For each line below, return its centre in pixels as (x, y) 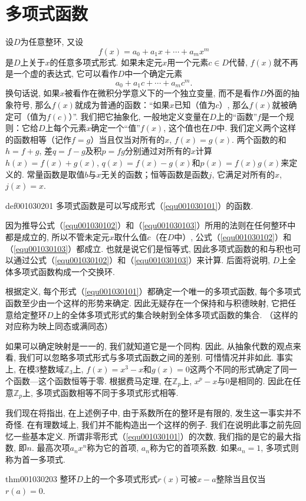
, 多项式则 (280, 448)
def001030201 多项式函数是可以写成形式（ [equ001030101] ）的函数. (129, 205)
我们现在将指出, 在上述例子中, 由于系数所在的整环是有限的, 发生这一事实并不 (153, 413)
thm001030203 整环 (41, 479)
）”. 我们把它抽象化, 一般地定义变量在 (139, 116)
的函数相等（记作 (38, 139)
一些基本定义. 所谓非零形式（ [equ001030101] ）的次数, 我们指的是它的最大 (153, 436)
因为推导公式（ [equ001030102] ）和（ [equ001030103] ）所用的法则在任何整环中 (151, 225)
